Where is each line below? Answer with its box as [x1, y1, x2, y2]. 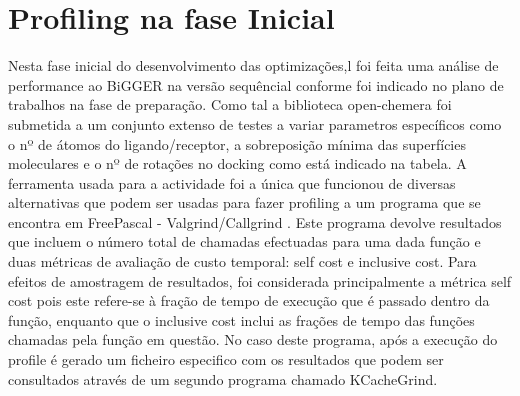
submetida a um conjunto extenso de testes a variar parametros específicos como [8, 113, 502, 134]
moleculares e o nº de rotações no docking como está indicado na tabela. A [8, 153, 467, 174]
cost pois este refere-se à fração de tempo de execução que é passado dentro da [8, 290, 490, 311]
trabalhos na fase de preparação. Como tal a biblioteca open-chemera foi [8, 94, 452, 115]
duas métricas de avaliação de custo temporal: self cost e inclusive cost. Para [8, 251, 477, 272]
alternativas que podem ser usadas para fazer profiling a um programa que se [8, 192, 481, 213]
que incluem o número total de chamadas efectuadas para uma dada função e [8, 231, 481, 252]
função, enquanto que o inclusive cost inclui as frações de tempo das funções [8, 309, 475, 330]
